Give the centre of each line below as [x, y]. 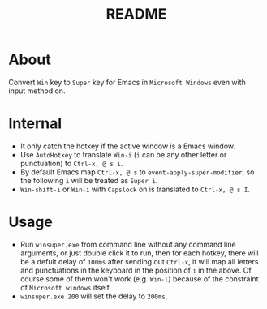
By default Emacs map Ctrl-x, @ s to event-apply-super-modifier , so [137, 172]
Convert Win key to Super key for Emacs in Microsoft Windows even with [127, 82]
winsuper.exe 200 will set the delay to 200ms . [94, 296]
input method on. [37, 91]
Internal [35, 124]
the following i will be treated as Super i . [89, 180]
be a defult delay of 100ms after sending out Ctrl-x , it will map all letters [139, 261]
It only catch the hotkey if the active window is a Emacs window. [128, 146]
